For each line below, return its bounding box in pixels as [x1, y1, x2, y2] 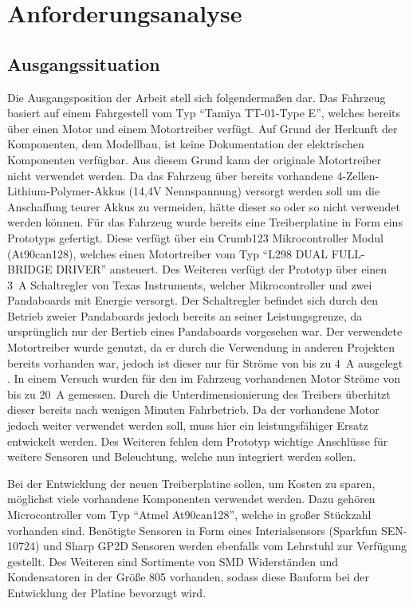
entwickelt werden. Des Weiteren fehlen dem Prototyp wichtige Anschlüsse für [7, 432, 388, 449]
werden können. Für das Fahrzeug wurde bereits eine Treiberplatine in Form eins [7, 214, 403, 230]
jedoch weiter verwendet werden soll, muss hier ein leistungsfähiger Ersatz [7, 417, 368, 434]
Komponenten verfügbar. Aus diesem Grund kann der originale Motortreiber [7, 151, 382, 167]
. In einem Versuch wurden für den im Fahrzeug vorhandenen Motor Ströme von [7, 370, 400, 387]
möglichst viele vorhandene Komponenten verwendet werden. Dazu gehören [7, 490, 376, 507]
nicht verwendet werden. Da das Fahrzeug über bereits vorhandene [7, 167, 333, 183]
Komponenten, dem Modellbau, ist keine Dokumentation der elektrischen [7, 136, 364, 152]
